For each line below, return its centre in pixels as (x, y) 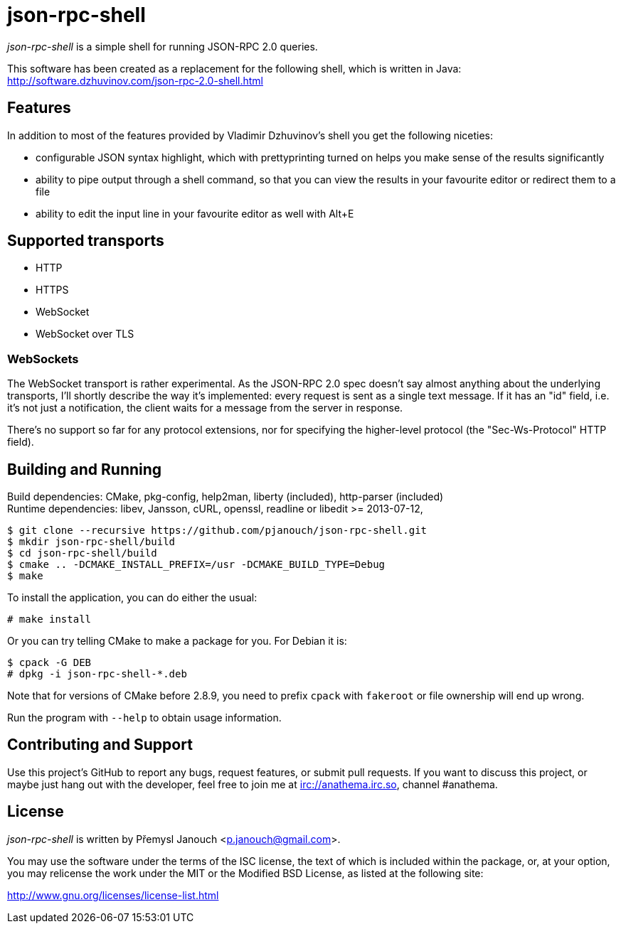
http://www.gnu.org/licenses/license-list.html (113, 895)
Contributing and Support (100, 745)
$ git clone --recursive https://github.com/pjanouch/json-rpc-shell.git (217, 531)
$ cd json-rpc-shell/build (82, 553)
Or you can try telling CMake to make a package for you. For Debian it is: (177, 641)
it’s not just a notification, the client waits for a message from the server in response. (205, 408)
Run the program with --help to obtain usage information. (144, 718)
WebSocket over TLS (85, 334)
